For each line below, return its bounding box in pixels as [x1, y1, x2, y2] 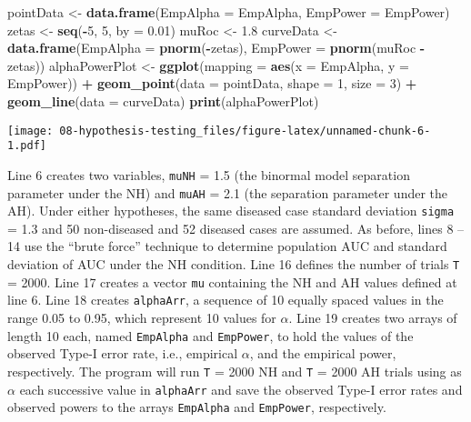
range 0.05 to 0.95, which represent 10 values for [7, 308, 276, 327]
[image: [7, 124, 54, 137]
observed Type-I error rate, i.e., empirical [7, 344, 238, 363]
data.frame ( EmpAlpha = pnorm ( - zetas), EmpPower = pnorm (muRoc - [7, 38, 426, 57]
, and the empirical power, [249, 344, 396, 363]
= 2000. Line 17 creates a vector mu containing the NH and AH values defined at [7, 272, 457, 291]
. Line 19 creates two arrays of [288, 308, 457, 327]
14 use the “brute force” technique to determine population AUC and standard [7, 236, 447, 256]
